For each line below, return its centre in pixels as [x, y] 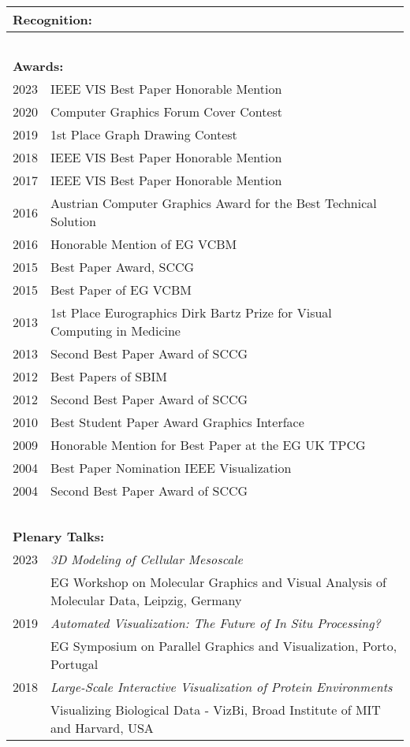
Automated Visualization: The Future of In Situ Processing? [216, 623]
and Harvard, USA [102, 728]
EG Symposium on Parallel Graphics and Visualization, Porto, [224, 646]
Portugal [75, 664]
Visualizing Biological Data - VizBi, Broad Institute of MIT [216, 710]
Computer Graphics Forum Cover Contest [167, 111]
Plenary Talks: [59, 536]
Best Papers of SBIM [109, 376]
